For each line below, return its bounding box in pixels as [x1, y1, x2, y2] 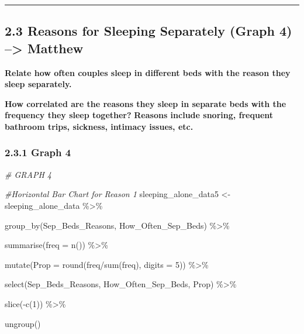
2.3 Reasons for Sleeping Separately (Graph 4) [5, 22, 292, 40]
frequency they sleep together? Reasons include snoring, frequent [5, 109, 274, 121]
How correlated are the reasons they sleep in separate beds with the [5, 97, 286, 109]
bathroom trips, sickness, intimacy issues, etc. [5, 120, 194, 132]
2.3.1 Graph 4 [5, 145, 71, 160]
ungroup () [5, 317, 41, 329]
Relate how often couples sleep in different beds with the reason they [5, 66, 291, 78]
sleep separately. [5, 78, 72, 90]
